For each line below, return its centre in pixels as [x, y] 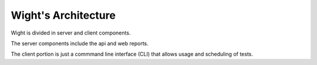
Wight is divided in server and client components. [71, 33]
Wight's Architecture [63, 15]
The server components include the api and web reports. [80, 43]
